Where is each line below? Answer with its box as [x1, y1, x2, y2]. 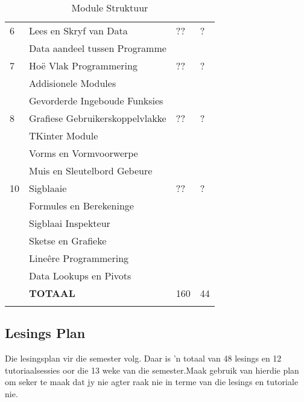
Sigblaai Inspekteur [29, 216, 110, 230]
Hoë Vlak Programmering [29, 59, 138, 72]
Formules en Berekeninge [29, 199, 134, 212]
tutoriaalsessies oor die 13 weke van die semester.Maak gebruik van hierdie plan [5, 363, 299, 376]
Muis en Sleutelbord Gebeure [29, 164, 153, 177]
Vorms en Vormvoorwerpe [29, 146, 138, 160]
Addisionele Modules [29, 76, 116, 90]
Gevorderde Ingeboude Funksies [29, 94, 163, 107]
